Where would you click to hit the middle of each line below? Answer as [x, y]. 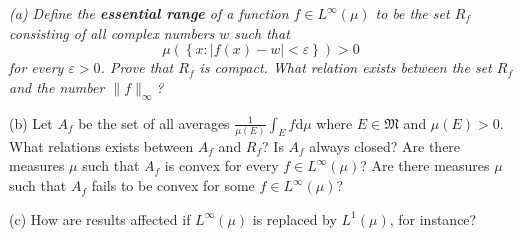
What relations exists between [101, 145]
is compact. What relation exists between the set [345, 67]
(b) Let [31, 122]
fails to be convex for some [173, 185]
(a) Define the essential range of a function [149, 13]
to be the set [412, 13]
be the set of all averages [154, 122]
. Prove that [137, 67]
